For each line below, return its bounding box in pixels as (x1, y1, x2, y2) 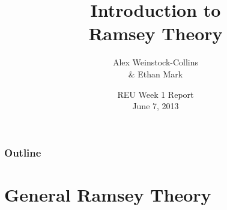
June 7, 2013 (132, 100, 179, 112)
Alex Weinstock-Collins (112, 56, 199, 68)
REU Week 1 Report (117, 88, 194, 100)
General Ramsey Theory (4, 182, 211, 206)
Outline (4, 145, 41, 160)
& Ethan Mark (128, 67, 183, 80)
